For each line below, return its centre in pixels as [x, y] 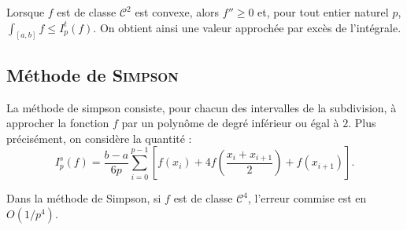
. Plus [362, 123]
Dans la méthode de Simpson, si [84, 198]
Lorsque [26, 12]
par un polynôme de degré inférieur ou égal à [230, 123]
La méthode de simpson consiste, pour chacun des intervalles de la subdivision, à [202, 107]
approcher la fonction [58, 123]
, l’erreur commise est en [307, 198]
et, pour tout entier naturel [323, 12]
